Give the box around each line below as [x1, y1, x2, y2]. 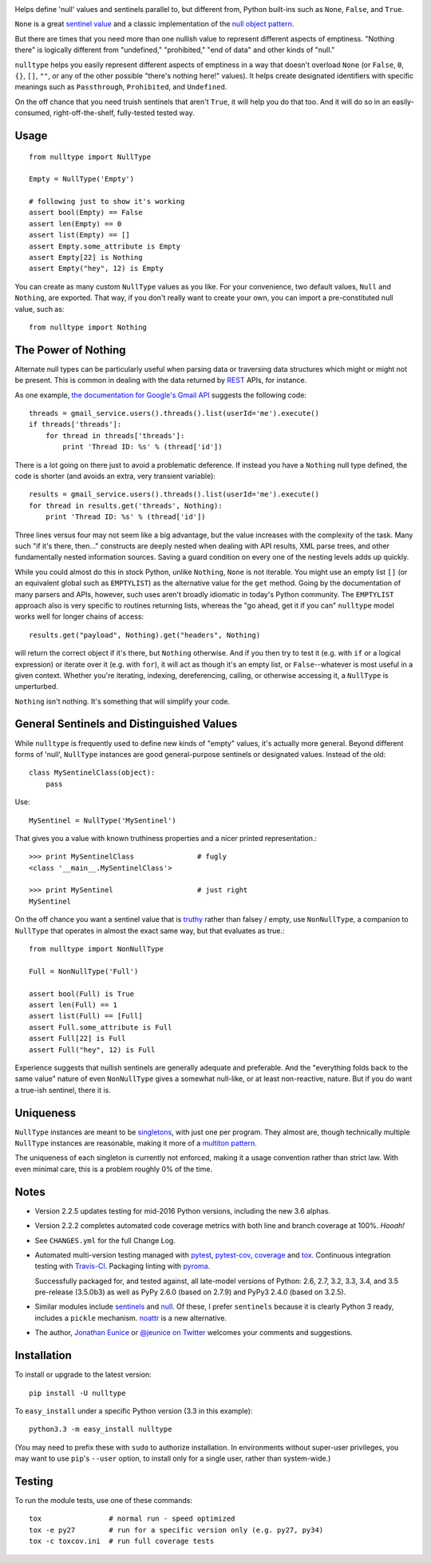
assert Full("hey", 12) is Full [29, 1045, 156, 1055]
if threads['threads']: [29, 420, 122, 429]
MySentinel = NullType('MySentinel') [29, 815, 177, 825]
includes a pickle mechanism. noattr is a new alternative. [34, 1313, 227, 1322]
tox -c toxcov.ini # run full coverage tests [29, 1537, 215, 1546]
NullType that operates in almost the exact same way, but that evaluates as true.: [14, 926, 285, 935]
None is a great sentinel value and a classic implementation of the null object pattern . [14, 19, 295, 29]
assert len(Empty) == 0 [29, 219, 122, 228]
